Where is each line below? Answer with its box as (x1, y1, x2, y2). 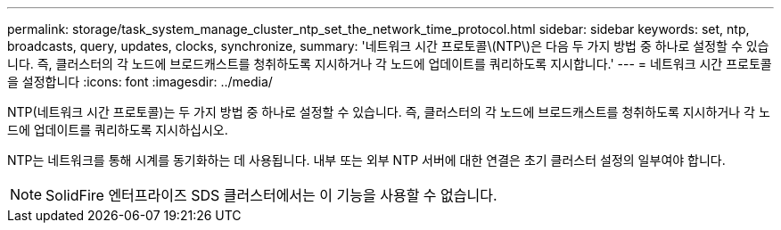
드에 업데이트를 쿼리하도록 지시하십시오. (7, 122, 228, 137)
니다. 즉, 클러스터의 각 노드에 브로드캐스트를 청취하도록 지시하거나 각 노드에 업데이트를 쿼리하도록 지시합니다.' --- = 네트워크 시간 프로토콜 (7, 56, 772, 71)
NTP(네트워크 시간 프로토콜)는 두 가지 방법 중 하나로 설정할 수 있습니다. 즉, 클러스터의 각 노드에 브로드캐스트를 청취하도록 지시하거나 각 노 (7, 104, 770, 119)
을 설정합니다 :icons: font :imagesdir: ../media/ (7, 74, 273, 89)
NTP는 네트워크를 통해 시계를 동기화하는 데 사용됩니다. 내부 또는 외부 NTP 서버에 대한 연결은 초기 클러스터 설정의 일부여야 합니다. (7, 152, 726, 168)
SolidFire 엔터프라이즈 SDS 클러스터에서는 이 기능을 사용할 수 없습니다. (45, 186, 497, 204)
